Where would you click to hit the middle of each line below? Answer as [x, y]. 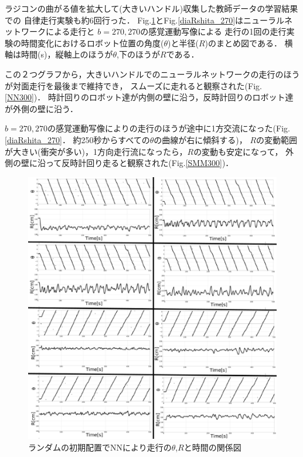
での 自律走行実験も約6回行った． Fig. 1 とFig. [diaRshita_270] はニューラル [145, 20]
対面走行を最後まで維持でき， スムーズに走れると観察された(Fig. [137, 85]
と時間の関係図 [212, 447]
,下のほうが [138, 54]
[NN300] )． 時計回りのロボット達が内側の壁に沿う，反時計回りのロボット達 [149, 97]
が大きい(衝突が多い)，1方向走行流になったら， [96, 151]
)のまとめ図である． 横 [249, 43]
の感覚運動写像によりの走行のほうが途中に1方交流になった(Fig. [168, 128]
